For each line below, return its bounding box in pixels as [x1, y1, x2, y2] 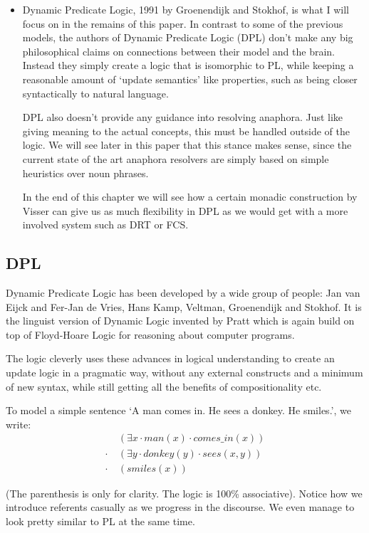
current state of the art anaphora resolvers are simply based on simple [22, 151, 329, 166]
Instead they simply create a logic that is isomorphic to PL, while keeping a [22, 58, 354, 73]
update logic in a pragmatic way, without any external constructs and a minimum [6, 365, 363, 380]
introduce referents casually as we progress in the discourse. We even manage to [6, 500, 355, 514]
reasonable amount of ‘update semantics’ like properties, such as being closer [22, 71, 358, 86]
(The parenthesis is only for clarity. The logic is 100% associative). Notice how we [6, 485, 363, 500]
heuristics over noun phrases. [22, 165, 149, 180]
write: [6, 416, 31, 431]
